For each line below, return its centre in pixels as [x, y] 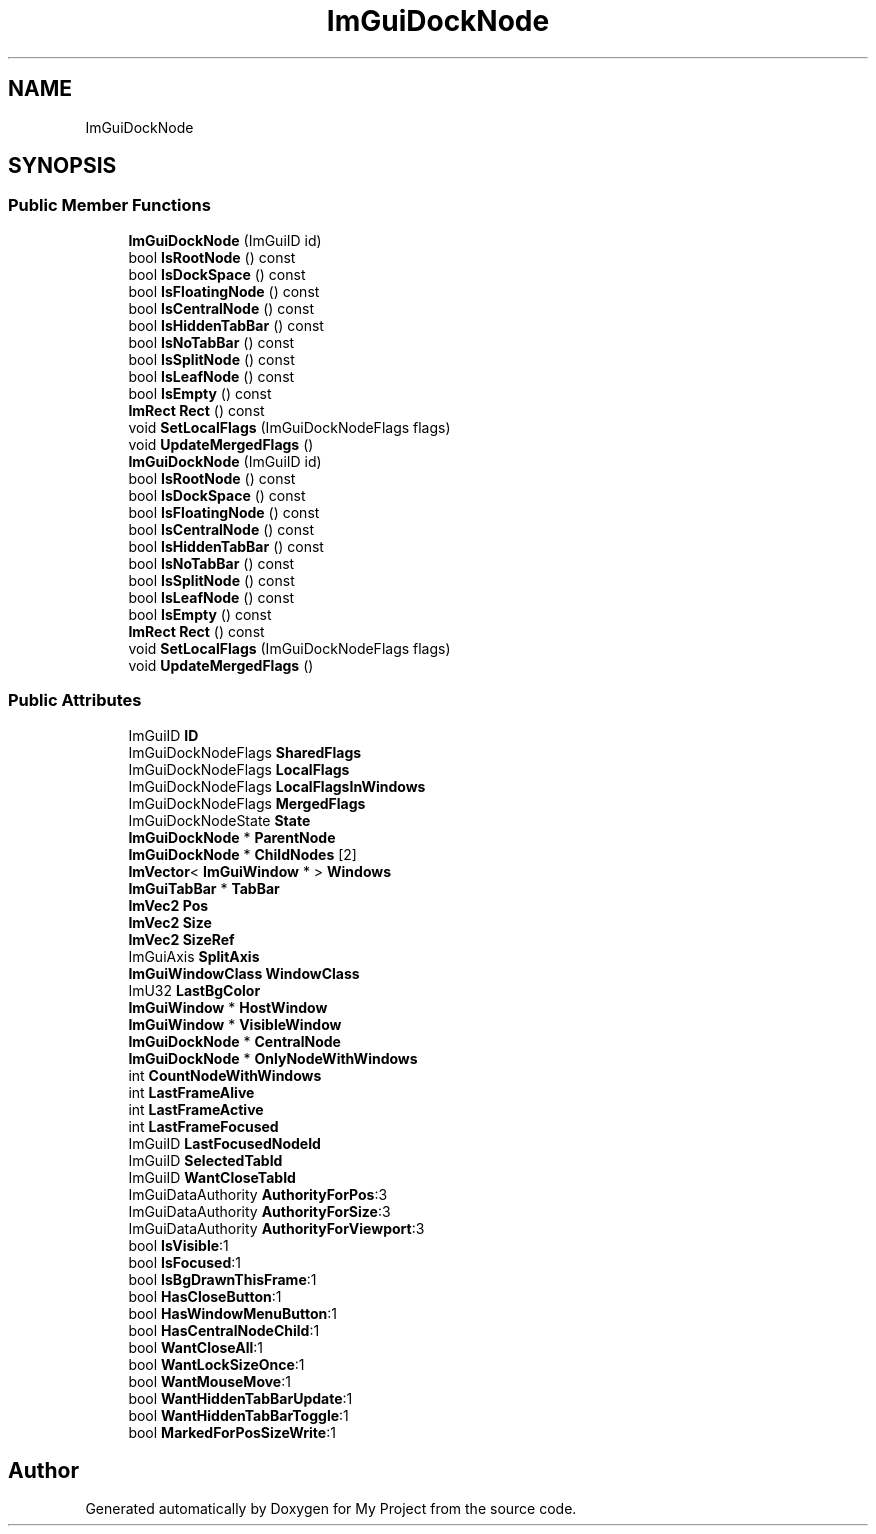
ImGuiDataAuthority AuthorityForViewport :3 [276, 1228]
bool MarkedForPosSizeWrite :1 [232, 1432]
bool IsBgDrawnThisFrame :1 [222, 1279]
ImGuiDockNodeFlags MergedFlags [247, 803]
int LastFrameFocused [203, 1126]
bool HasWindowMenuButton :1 [233, 1313]
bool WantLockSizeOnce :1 [216, 1364]
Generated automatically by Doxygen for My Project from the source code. [331, 1509]
